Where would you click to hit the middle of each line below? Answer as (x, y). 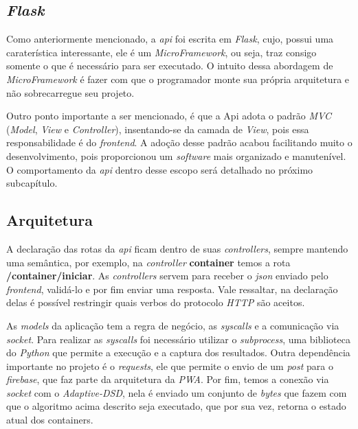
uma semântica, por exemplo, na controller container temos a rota (148, 262)
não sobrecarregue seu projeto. (70, 92)
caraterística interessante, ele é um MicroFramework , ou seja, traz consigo (161, 52)
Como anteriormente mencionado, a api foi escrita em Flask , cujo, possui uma (170, 39)
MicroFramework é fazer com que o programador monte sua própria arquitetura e (178, 79)
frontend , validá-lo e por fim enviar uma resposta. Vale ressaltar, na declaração (172, 289)
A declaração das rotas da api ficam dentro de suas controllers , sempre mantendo (177, 248)
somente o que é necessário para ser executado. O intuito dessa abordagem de (170, 66)
